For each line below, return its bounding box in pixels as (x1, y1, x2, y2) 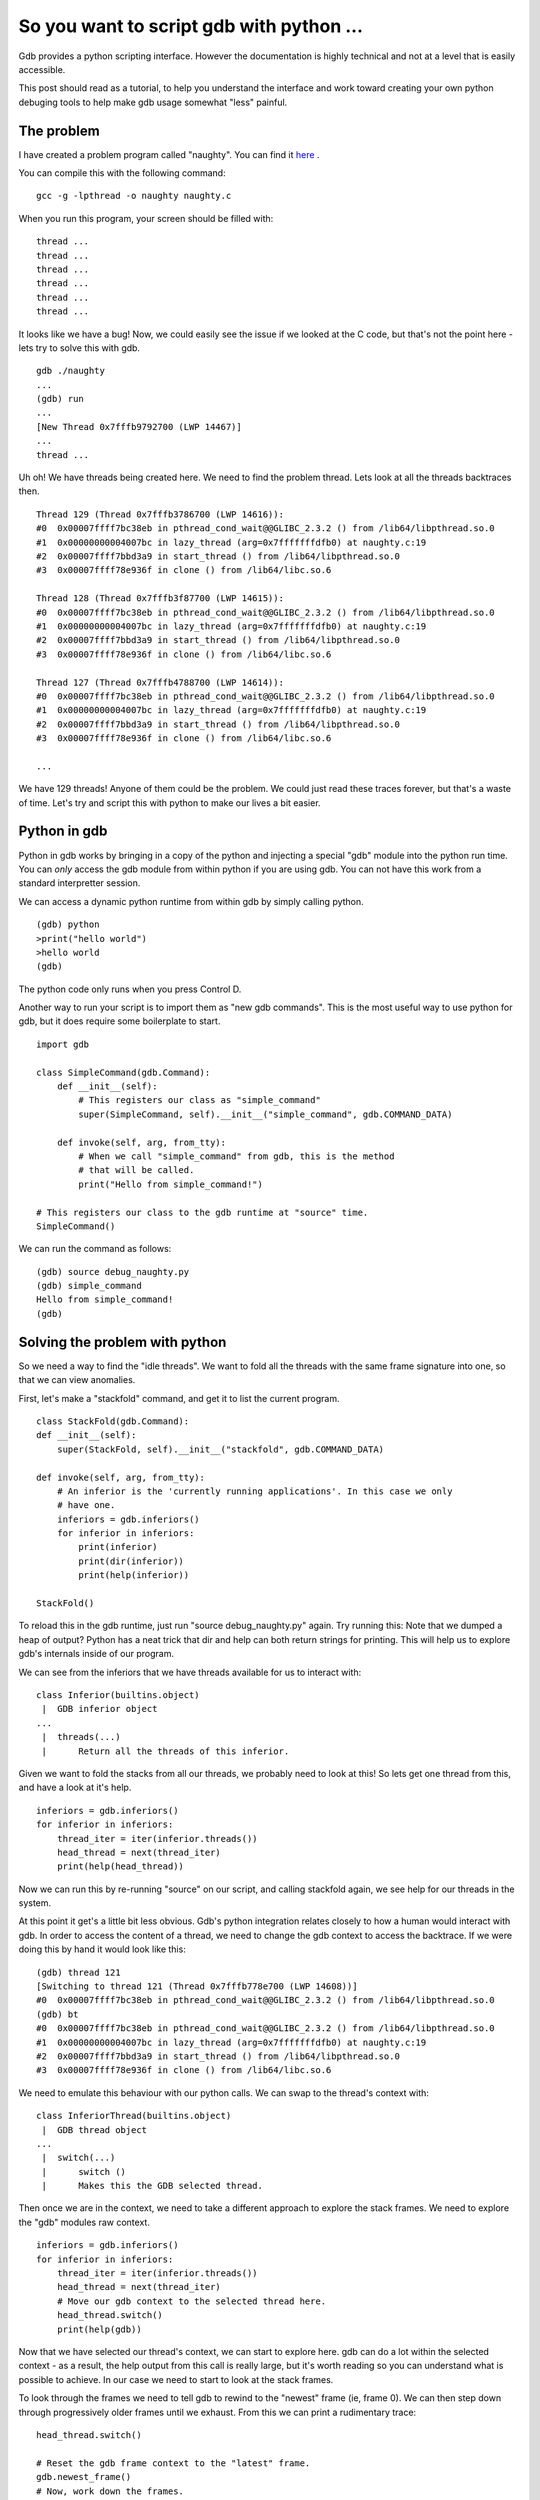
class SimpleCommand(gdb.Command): (36, 1066, 211, 1078)
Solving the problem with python (18, 1333, 227, 1350)
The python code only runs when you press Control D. (18, 983, 242, 995)
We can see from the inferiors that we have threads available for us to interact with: (18, 1666, 362, 1678)
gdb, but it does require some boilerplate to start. (18, 1015, 221, 1027)
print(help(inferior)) (78, 1570, 190, 1581)
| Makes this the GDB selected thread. (41, 2180, 264, 2192)
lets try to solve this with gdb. (18, 341, 140, 354)
